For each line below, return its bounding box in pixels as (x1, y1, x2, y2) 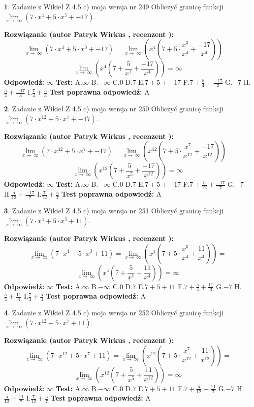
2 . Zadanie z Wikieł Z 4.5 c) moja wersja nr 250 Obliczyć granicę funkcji (4, 103, 223, 114)
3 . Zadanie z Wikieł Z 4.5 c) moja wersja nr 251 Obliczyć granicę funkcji (4, 205, 223, 216)
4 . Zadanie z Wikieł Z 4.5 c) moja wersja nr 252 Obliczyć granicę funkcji (4, 307, 223, 318)
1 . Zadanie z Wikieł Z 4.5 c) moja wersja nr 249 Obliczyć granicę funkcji (4, 1, 223, 11)
